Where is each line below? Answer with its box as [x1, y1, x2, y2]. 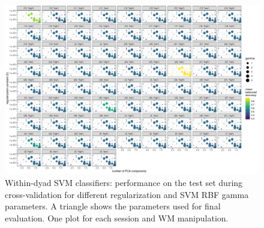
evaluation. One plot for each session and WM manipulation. [5, 211, 229, 224]
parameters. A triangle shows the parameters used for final [5, 200, 221, 212]
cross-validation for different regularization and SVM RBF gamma [5, 188, 249, 200]
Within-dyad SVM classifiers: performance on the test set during [5, 176, 243, 188]
